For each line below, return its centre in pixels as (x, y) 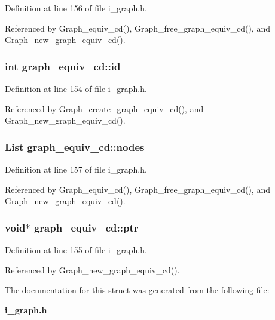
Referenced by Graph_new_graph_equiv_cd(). (92, 270)
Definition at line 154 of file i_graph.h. (76, 88)
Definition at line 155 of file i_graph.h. (76, 250)
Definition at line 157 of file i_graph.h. (76, 169)
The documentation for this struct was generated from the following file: (137, 290)
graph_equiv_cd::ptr (86, 227)
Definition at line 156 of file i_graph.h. (76, 8)
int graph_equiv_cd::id (63, 66)
